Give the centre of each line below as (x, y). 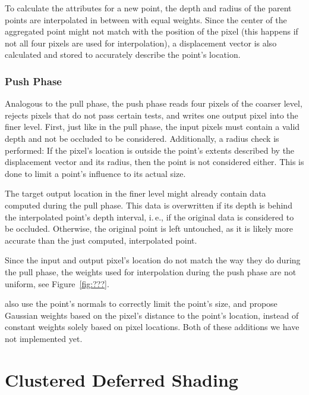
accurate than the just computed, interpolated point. (101, 240)
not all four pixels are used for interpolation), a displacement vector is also (141, 43)
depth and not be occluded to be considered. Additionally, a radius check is (142, 138)
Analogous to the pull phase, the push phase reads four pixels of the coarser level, (154, 103)
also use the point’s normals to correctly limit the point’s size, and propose (141, 304)
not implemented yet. (44, 338)
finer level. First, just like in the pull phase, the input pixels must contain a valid (152, 127)
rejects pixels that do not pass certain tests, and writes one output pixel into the (152, 115)
